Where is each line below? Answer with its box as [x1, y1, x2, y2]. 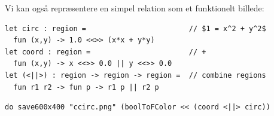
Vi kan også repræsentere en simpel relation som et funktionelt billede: [5, 2, 264, 14]
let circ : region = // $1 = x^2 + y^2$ [5, 24, 266, 33]
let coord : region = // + [5, 47, 206, 56]
